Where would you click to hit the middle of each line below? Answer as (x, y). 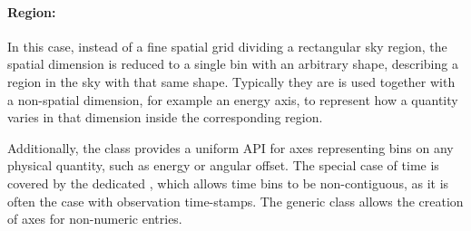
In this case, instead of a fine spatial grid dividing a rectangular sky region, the (227, 46)
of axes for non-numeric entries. (95, 219)
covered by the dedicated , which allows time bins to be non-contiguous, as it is (228, 183)
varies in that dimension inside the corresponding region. (165, 117)
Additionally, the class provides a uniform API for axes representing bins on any (231, 147)
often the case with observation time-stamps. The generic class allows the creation (235, 201)
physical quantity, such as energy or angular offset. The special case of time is (223, 165)
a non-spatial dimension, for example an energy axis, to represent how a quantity (233, 99)
